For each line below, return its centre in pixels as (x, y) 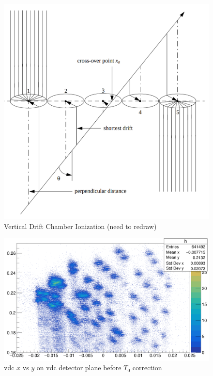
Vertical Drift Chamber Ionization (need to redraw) (80, 226)
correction (147, 368)
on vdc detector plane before (79, 368)
